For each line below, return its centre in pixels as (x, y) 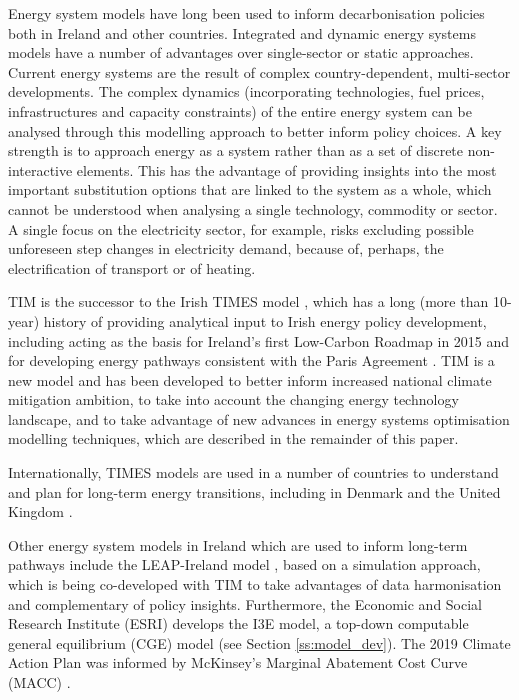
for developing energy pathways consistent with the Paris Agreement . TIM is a (251, 360)
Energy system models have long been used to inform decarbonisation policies (246, 13)
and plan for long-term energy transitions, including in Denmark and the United (254, 491)
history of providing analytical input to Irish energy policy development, (265, 320)
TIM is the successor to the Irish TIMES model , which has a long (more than (248, 301)
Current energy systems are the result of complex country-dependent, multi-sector (259, 71)
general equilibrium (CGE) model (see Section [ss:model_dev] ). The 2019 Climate (259, 642)
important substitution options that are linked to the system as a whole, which (250, 189)
